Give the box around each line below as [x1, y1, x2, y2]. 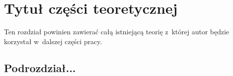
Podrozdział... [4, 60, 76, 75]
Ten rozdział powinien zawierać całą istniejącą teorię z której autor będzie [4, 26, 230, 37]
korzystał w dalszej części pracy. [4, 36, 102, 46]
